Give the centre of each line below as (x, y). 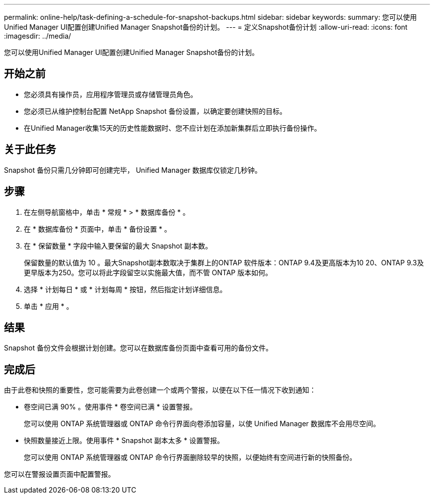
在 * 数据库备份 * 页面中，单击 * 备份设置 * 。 (98, 229)
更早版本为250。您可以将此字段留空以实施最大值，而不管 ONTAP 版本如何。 (148, 272)
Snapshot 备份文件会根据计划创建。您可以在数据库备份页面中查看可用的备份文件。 (138, 348)
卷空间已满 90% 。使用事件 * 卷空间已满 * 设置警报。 (110, 407)
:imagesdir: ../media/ (38, 36)
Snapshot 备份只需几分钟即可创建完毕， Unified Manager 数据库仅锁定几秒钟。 (133, 170)
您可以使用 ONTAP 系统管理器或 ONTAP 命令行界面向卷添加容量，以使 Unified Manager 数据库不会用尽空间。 (202, 424)
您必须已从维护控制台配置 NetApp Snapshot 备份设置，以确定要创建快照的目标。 (155, 111)
